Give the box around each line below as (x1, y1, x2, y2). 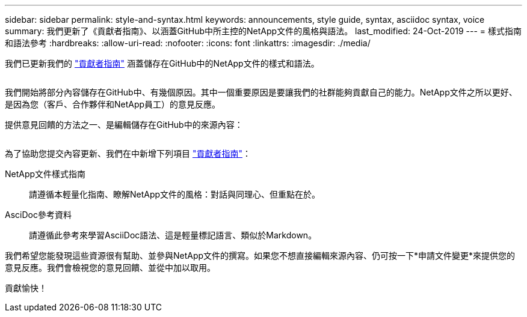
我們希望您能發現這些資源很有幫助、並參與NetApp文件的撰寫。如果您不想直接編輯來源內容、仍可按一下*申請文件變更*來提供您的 (5, 250, 516, 261)
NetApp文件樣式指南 (5, 169, 86, 179)
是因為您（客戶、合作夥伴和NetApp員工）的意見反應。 (5, 99, 221, 109)
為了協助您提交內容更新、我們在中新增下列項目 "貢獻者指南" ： (5, 148, 251, 158)
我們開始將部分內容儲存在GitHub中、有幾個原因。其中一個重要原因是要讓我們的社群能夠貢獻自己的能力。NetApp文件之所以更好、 (5, 87, 517, 97)
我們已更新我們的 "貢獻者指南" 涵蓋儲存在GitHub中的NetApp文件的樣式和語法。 (5, 58, 319, 68)
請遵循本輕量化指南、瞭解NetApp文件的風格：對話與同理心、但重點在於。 (29, 189, 321, 199)
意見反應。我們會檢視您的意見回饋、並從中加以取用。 (5, 262, 215, 273)
